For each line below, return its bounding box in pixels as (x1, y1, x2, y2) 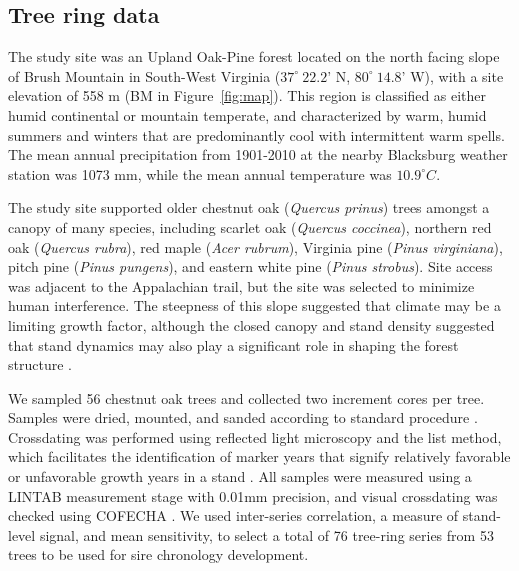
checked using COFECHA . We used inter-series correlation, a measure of (8, 505, 459, 526)
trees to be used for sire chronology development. (8, 544, 309, 565)
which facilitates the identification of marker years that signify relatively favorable (8, 446, 511, 467)
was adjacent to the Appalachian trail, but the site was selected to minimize (8, 275, 475, 296)
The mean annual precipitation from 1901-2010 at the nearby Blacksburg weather (8, 144, 508, 165)
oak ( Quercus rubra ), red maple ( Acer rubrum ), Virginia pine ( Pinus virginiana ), (8, 236, 503, 257)
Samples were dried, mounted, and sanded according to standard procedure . (8, 407, 478, 428)
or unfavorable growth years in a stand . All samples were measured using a (8, 466, 472, 487)
